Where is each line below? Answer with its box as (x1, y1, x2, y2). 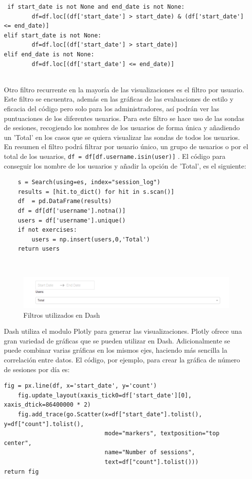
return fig (4, 468, 39, 475)
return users (17, 245, 60, 253)
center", (4, 439, 32, 446)
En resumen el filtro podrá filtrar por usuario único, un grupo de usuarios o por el (4, 141, 249, 152)
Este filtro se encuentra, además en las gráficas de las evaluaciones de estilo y (4, 94, 234, 104)
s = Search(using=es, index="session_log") (17, 179, 161, 186)
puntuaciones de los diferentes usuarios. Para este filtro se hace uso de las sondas (4, 113, 245, 123)
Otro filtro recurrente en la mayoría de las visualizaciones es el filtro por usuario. (4, 84, 244, 94)
